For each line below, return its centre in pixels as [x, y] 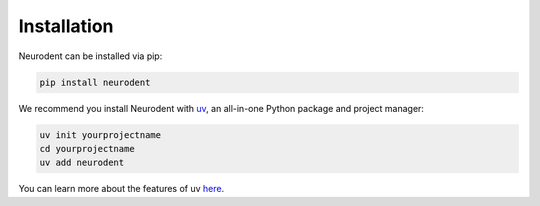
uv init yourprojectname [100, 134]
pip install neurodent [95, 82]
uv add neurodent [82, 163]
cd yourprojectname [87, 148]
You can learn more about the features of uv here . [121, 189]
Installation [66, 26]
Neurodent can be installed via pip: [90, 56]
